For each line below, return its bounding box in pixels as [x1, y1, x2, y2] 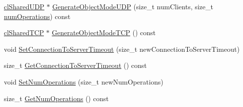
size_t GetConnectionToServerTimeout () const [4, 60, 147, 70]
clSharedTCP [4, 27, 44, 38]
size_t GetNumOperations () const [4, 93, 109, 103]
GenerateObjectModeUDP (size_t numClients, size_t [52, 1, 213, 11]
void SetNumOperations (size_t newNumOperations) [4, 76, 163, 86]
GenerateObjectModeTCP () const [52, 27, 156, 38]
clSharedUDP [4, 1, 44, 11]
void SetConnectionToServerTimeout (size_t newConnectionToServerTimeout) [4, 43, 240, 54]
